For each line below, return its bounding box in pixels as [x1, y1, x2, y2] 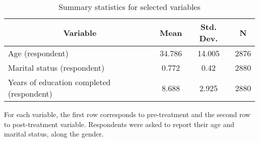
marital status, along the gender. [4, 129, 104, 139]
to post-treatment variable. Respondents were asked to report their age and [4, 119, 235, 129]
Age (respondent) [8, 47, 69, 59]
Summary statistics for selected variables [58, 1, 201, 12]
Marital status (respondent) [8, 62, 105, 73]
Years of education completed [8, 76, 111, 88]
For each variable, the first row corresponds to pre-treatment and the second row [4, 109, 251, 119]
